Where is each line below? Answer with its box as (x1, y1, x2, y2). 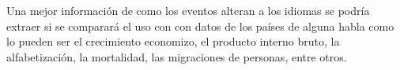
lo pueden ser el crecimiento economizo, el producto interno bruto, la (6, 33, 340, 50)
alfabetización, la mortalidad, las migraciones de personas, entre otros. (6, 48, 347, 64)
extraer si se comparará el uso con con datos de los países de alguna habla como (6, 17, 394, 34)
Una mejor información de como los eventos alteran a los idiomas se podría (6, 2, 370, 18)
